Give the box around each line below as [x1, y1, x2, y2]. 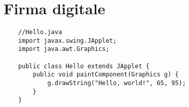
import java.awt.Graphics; [18, 45, 110, 53]
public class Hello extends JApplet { [18, 62, 150, 70]
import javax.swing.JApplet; [18, 37, 117, 44]
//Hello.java [18, 29, 62, 36]
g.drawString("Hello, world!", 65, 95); [47, 79, 186, 87]
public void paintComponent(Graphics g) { [33, 71, 179, 78]
